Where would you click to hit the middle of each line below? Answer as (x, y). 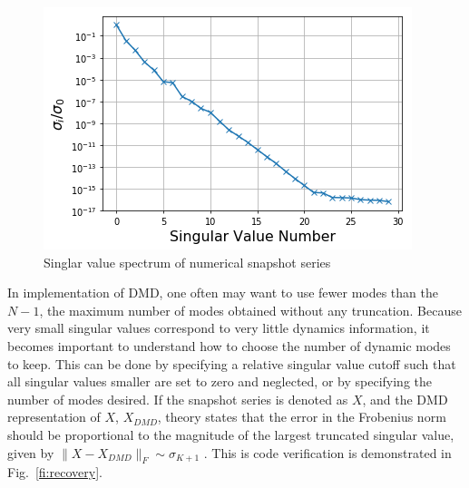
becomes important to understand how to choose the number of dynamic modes (229, 345)
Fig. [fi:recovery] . (55, 472)
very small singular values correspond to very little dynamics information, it (219, 328)
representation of (54, 417)
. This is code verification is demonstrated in (327, 452)
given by (31, 452)
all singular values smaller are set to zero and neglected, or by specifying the (220, 381)
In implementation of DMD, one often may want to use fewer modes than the (223, 293)
